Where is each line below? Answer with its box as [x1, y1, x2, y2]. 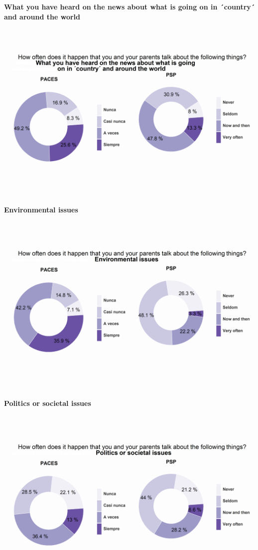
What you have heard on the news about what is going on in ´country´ [4, 1, 255, 11]
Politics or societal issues [4, 398, 91, 408]
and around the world [4, 11, 81, 21]
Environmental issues [4, 204, 78, 215]
